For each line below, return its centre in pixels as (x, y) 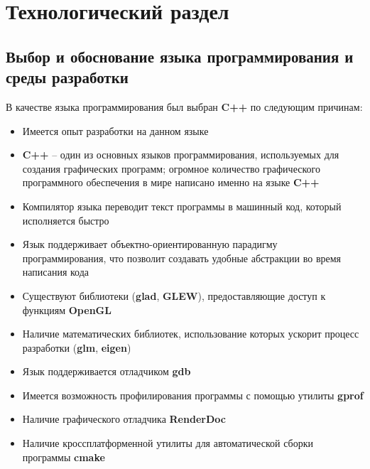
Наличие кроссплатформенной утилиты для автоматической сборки (168, 443)
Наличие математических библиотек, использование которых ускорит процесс (191, 334)
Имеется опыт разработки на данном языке (115, 130)
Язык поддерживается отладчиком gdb (107, 371)
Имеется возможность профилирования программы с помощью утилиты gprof (193, 395)
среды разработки (67, 77)
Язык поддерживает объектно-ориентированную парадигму (150, 244)
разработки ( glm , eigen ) (77, 347)
